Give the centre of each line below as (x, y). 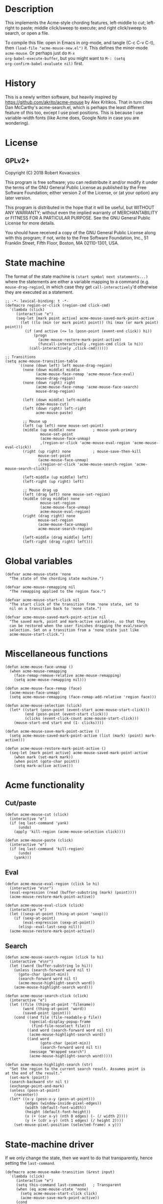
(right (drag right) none (49, 516)
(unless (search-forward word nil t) (52, 970)
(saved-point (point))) (47, 1013)
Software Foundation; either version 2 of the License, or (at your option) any (82, 192)
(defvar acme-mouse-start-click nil (42, 600)
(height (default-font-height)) (58, 1112)
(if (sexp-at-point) (35, 918)
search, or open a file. (27, 33)
